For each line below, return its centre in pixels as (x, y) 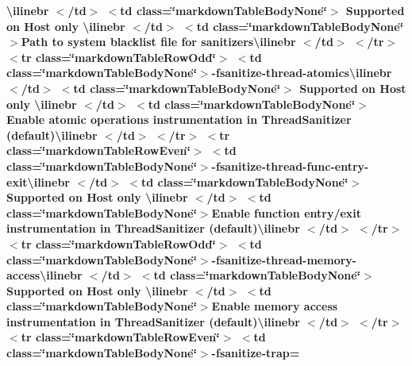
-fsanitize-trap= (256, 353)
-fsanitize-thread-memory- (284, 259)
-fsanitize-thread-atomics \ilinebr (302, 73)
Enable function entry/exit (287, 212)
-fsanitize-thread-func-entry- (290, 166)
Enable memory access (275, 306)
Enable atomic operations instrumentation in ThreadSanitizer (179, 119)
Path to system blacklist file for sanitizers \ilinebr (158, 42)
